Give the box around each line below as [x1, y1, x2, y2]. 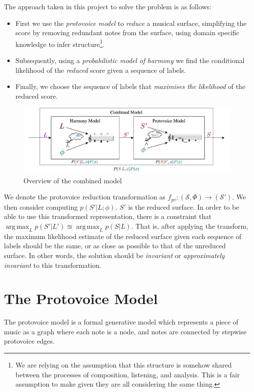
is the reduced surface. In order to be [128, 201, 239, 212]
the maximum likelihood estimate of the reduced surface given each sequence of [4, 231, 241, 241]
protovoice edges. [4, 336, 55, 346]
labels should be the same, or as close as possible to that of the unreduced [4, 240, 226, 251]
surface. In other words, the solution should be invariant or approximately [4, 250, 225, 260]
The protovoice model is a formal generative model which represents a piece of [4, 317, 238, 327]
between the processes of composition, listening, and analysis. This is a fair [15, 369, 240, 379]
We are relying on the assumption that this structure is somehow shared [15, 360, 232, 370]
